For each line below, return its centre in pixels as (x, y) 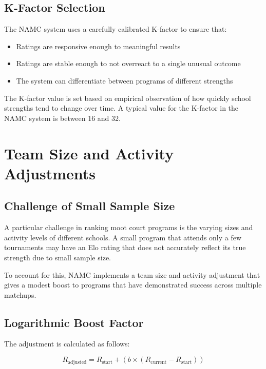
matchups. (20, 294)
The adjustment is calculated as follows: (67, 344)
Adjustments (50, 173)
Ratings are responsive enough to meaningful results (98, 46)
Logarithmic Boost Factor (74, 322)
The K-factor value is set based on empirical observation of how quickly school (128, 98)
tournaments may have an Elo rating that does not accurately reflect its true (125, 247)
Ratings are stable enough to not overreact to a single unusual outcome (128, 63)
